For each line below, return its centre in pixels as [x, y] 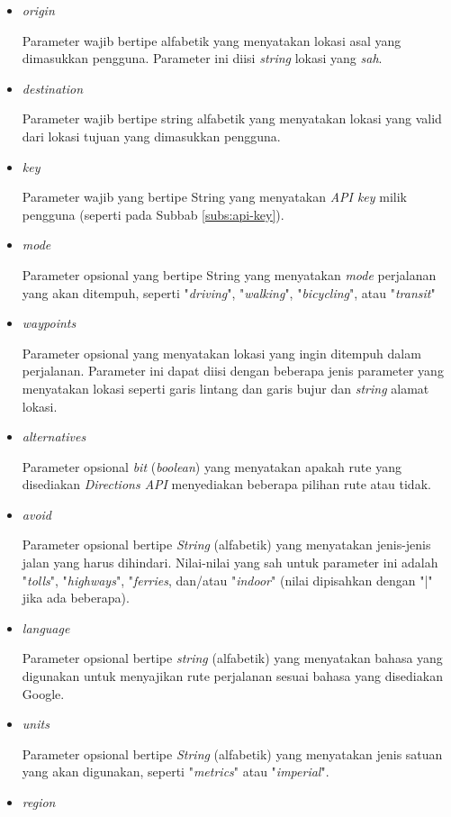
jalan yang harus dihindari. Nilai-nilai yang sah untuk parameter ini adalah [230, 563]
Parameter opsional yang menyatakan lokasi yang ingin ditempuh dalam [221, 353]
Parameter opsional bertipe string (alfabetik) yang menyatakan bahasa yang [232, 658]
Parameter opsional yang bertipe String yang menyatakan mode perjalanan [229, 274]
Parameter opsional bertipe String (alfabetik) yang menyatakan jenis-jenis [226, 545]
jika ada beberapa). [76, 598]
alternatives [54, 436]
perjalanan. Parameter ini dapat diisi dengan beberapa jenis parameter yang [233, 371]
